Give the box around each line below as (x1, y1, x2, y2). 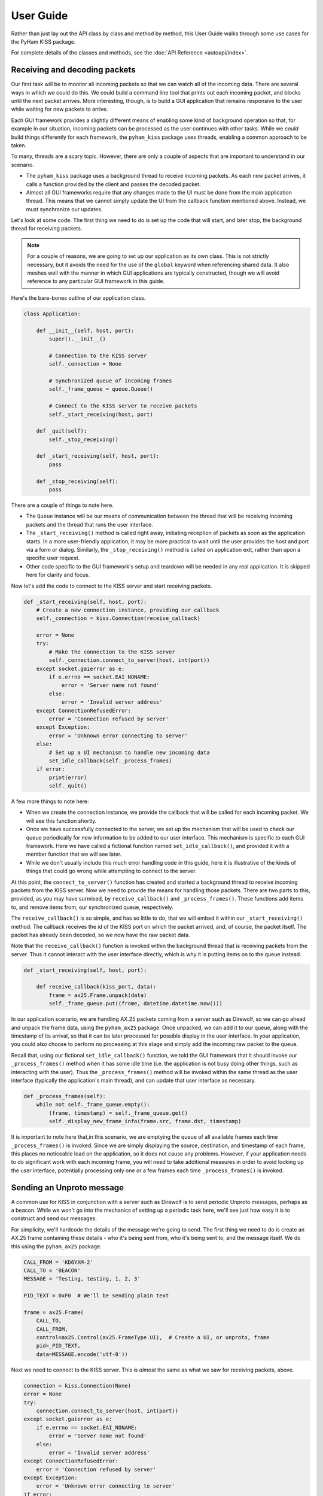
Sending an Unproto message (11, 1182, 124, 1193)
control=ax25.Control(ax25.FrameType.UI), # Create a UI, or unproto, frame (36, 1334, 270, 1341)
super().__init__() (48, 335, 106, 342)
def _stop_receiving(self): (36, 478, 119, 485)
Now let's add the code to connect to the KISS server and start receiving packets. (11, 582, 212, 589)
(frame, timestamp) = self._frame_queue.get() (48, 1109, 188, 1116)
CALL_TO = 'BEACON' (23, 1267, 81, 1274)
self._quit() (48, 783, 87, 789)
